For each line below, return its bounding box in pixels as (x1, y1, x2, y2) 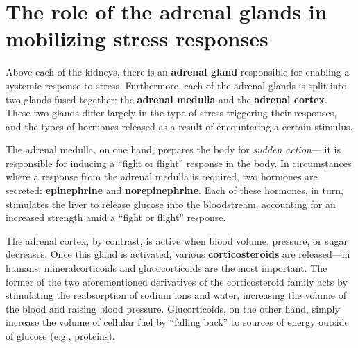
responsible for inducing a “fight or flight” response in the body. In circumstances (6, 155, 352, 170)
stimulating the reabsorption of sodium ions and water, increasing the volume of (6, 288, 346, 302)
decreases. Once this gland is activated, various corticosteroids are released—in (6, 247, 350, 261)
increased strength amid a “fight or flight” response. (6, 210, 226, 225)
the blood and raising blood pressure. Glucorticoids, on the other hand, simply (6, 301, 340, 315)
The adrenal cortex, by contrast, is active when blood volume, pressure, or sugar (6, 233, 348, 247)
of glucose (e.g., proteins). (6, 329, 115, 342)
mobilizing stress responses (6, 24, 268, 53)
